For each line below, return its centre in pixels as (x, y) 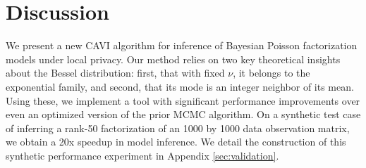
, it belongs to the (272, 73)
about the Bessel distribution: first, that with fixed (115, 73)
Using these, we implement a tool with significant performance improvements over (183, 100)
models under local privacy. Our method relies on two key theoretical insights (173, 59)
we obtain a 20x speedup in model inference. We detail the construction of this (176, 142)
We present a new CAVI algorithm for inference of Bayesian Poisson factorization (182, 45)
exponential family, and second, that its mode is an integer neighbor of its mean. (180, 86)
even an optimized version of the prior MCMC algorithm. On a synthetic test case (183, 114)
